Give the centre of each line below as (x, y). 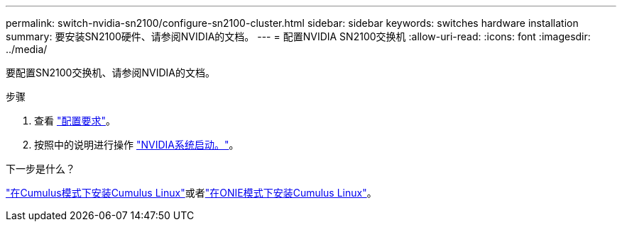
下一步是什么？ (40, 169)
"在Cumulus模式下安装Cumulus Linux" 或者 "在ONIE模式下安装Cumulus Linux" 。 (191, 193)
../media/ (27, 49)
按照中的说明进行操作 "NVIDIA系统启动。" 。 (137, 145)
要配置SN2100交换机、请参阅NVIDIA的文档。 (110, 72)
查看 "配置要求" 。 (75, 121)
